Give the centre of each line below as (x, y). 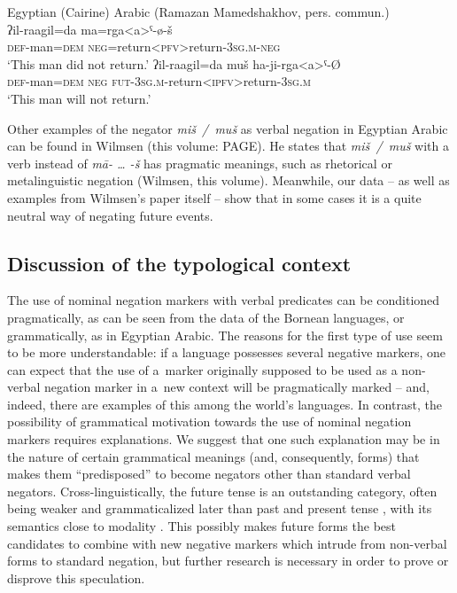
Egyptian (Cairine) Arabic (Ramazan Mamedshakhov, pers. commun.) (198, 12)
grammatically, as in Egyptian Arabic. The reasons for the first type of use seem (225, 335)
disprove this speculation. (76, 577)
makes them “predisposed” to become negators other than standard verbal (209, 474)
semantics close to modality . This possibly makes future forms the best (201, 526)
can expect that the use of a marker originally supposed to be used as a (202, 369)
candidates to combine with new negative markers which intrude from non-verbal (227, 543)
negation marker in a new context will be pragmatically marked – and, (237, 387)
